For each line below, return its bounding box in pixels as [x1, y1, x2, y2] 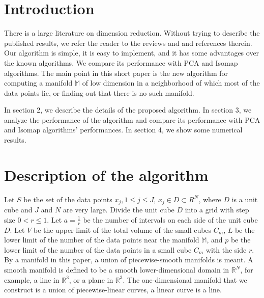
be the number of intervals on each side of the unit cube [83, 214, 258, 225]
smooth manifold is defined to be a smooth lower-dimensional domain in [4, 264, 229, 275]
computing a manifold [4, 77, 73, 88]
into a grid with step [185, 204, 249, 215]
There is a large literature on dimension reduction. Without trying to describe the [4, 28, 260, 38]
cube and [4, 204, 33, 215]
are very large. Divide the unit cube [63, 204, 174, 215]
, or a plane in [69, 274, 113, 285]
